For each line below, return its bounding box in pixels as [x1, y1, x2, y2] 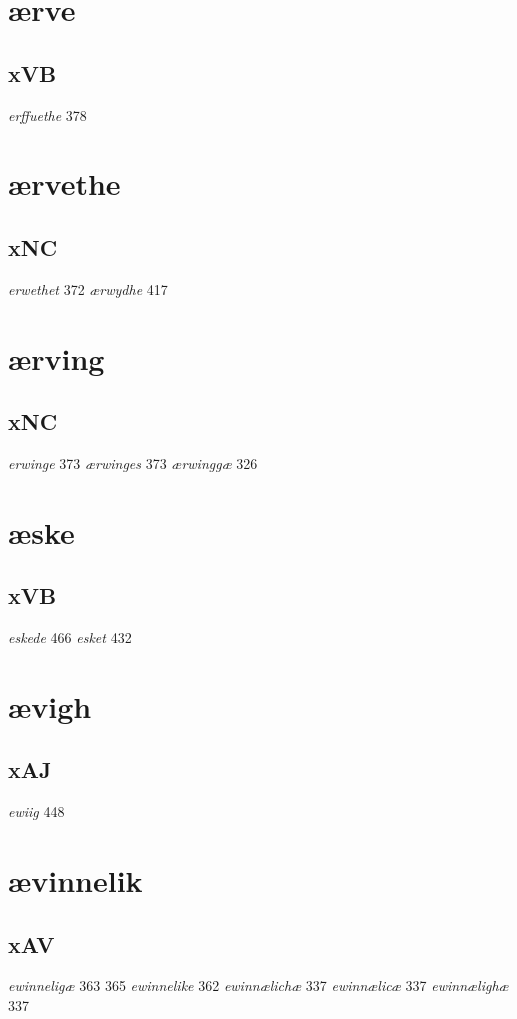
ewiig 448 [8, 801, 65, 822]
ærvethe [8, 163, 121, 204]
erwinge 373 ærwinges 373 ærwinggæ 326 [8, 452, 258, 473]
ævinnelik [8, 860, 143, 901]
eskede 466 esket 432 [8, 627, 132, 648]
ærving [8, 337, 105, 378]
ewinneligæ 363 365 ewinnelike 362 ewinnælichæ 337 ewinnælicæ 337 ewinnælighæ [8, 975, 509, 996]
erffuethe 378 [8, 104, 87, 125]
